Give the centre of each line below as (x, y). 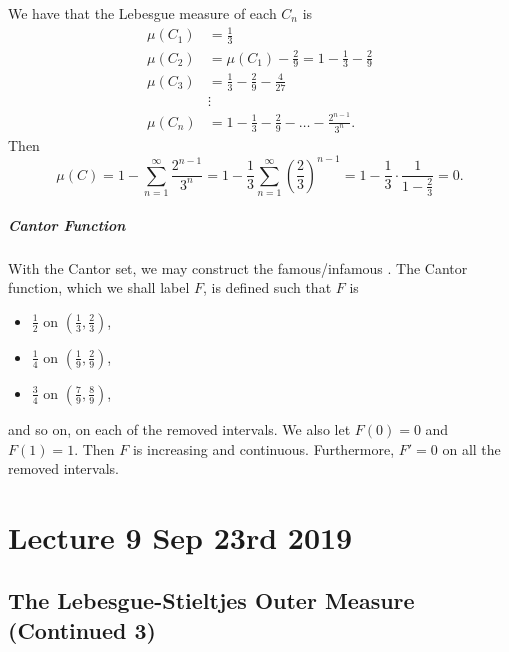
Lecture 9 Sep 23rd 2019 (180, 536)
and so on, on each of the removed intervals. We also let (179, 428)
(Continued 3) (82, 629)
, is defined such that (267, 287)
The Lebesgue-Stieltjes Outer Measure (211, 600)
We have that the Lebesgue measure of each (142, 13)
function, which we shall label (99, 287)
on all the (471, 448)
